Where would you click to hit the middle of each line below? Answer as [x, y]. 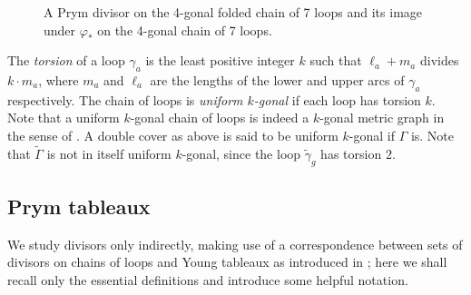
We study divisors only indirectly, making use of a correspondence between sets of [235, 244]
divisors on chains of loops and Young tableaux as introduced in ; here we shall [227, 262]
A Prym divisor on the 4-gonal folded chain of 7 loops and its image [233, 12]
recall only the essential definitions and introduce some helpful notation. [208, 279]
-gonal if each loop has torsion [337, 99]
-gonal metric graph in [382, 118]
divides [439, 60]
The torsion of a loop [66, 60]
